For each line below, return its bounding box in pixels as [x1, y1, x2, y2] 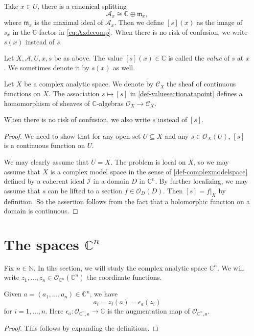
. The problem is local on [110, 156, 186, 167]
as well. [113, 62, 135, 72]
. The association [48, 88, 100, 98]
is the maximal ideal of [34, 17, 103, 27]
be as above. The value [54, 53, 123, 63]
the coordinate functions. [87, 272, 162, 282]
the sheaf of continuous [166, 79, 236, 89]
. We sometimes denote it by [4, 62, 90, 72]
